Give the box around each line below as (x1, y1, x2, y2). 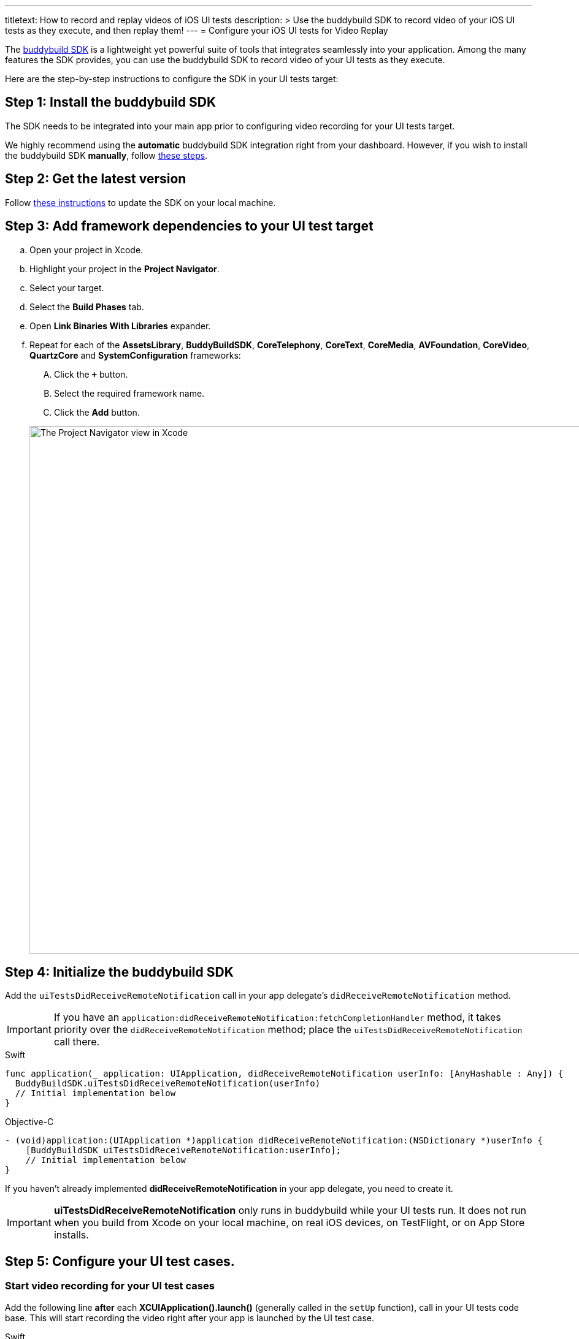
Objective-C (5, 1116, 54, 1127)
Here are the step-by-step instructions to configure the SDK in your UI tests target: (5, 74, 339, 84)
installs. (53, 1229, 89, 1242)
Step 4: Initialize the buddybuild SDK (5, 964, 234, 980)
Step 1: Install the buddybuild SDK (5, 94, 216, 110)
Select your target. (29, 282, 104, 293)
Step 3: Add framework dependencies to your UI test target (5, 218, 374, 234)
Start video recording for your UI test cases (5, 1280, 215, 1292)
